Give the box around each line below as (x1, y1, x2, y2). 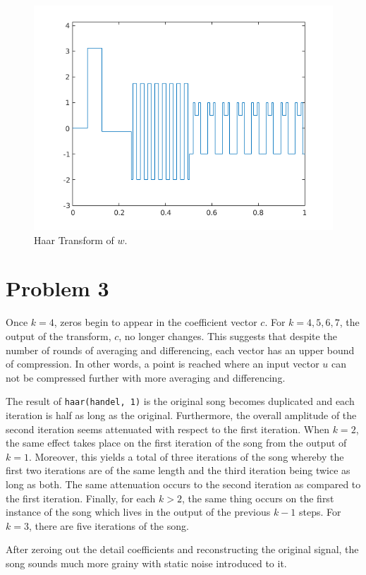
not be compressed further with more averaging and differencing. (6, 370, 286, 385)
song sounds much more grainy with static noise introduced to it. (6, 555, 287, 570)
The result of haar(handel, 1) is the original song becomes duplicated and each (6, 394, 355, 408)
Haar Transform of (34, 232, 114, 247)
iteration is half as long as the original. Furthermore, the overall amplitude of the (6, 407, 357, 422)
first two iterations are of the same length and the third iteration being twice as (6, 463, 350, 478)
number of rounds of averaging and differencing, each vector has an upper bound (6, 342, 355, 357)
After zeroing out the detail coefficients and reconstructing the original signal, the (6, 542, 359, 557)
